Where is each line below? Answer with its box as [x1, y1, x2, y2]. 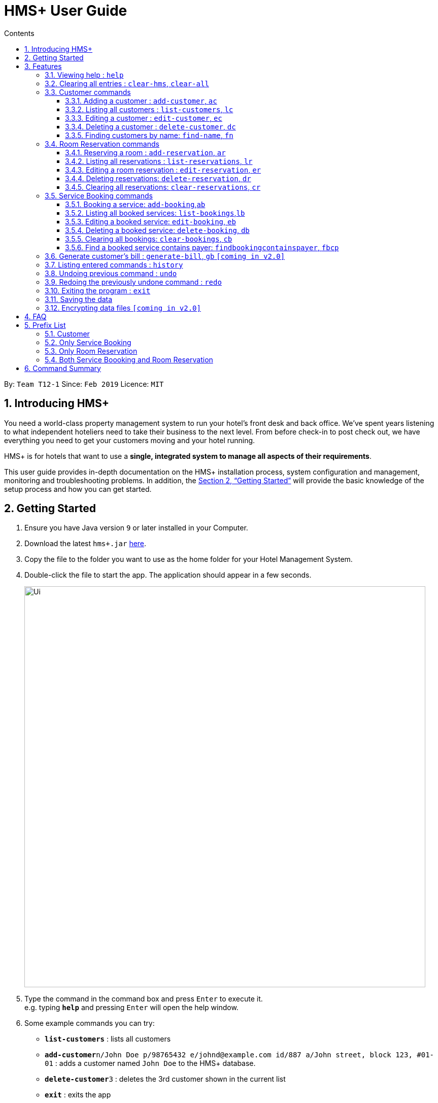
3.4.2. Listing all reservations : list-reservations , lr [65, 156, 253, 165]
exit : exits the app [45, 1090, 111, 1099]
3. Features [24, 61, 62, 71]
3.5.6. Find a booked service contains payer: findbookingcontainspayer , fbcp [65, 243, 339, 252]
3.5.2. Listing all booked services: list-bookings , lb [65, 208, 245, 217]
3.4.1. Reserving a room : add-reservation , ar [65, 148, 226, 157]
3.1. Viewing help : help [45, 70, 124, 79]
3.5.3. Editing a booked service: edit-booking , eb [65, 217, 236, 226]
